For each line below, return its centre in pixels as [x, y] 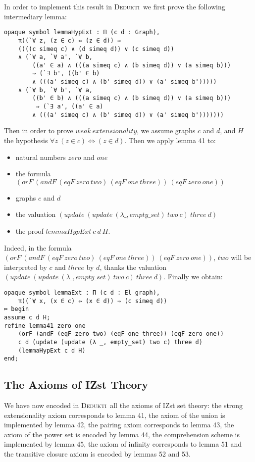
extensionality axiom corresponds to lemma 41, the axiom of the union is [115, 415]
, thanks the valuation [133, 267]
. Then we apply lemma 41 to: [170, 140]
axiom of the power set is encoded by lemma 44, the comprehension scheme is [122, 434]
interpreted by [25, 267]
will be [241, 257]
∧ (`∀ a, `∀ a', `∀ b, [55, 57]
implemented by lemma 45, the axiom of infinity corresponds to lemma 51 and [123, 444]
